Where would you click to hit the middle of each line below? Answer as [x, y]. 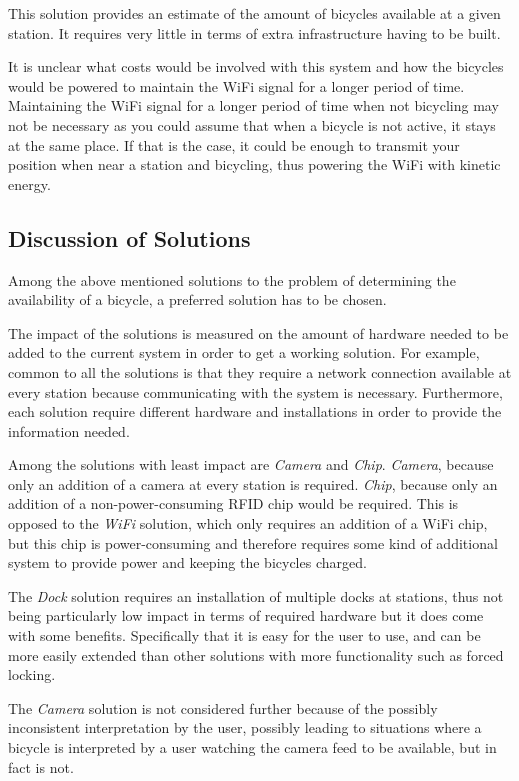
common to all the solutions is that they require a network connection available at [260, 371]
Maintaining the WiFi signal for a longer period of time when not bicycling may [253, 105]
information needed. [69, 430]
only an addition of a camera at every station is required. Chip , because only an [253, 483]
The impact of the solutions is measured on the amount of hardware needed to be [258, 332]
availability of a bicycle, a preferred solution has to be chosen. [197, 299]
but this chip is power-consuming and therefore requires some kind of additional [253, 542]
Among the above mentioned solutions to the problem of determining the [232, 279]
